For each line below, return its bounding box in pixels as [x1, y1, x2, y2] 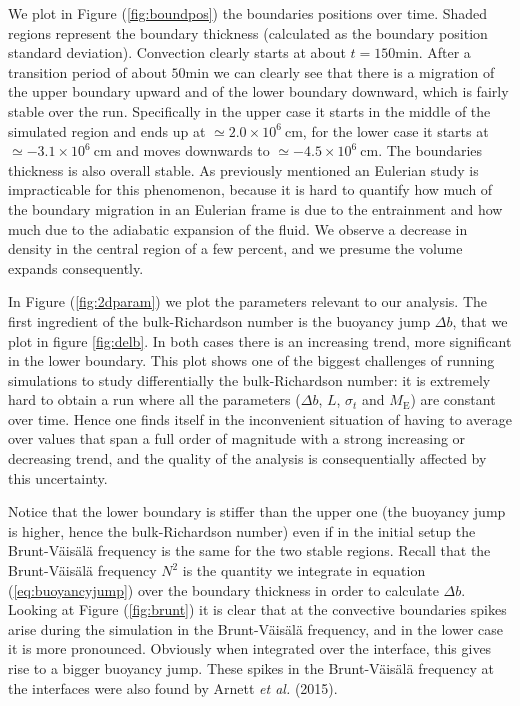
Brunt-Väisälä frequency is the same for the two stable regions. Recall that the [8, 540, 491, 561]
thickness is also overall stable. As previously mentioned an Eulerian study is [8, 159, 479, 180]
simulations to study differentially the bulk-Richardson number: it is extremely [8, 369, 491, 390]
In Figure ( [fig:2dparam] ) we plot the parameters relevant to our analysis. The [8, 291, 488, 312]
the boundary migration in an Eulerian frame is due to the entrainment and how [8, 198, 503, 219]
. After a [418, 42, 471, 63]
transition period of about [8, 61, 167, 82]
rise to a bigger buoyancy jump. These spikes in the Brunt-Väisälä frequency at [8, 658, 495, 678]
